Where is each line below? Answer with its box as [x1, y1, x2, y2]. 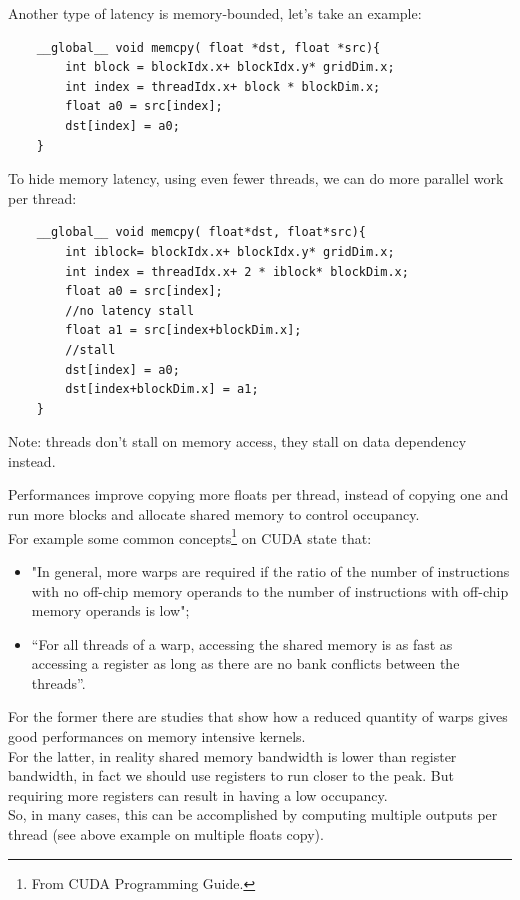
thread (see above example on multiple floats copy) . [8, 824, 324, 845]
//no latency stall [65, 303, 195, 318]
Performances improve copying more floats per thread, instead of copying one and [8, 484, 509, 505]
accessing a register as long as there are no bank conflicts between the [31, 653, 460, 674]
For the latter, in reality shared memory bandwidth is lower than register [8, 745, 457, 766]
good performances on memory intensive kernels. [8, 726, 306, 747]
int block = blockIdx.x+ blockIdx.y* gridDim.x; [65, 60, 395, 75]
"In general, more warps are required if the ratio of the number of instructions [31, 560, 510, 581]
